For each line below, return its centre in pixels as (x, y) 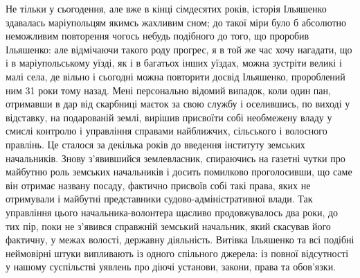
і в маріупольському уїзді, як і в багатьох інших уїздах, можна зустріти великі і (174, 63)
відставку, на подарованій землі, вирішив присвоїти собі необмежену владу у (169, 117)
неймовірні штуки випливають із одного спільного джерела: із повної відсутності (177, 253)
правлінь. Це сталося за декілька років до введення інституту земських (155, 144)
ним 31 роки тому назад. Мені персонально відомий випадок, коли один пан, (168, 90)
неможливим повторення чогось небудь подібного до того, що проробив (157, 36)
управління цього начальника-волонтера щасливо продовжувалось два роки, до (172, 212)
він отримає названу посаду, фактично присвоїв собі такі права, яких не (158, 185)
